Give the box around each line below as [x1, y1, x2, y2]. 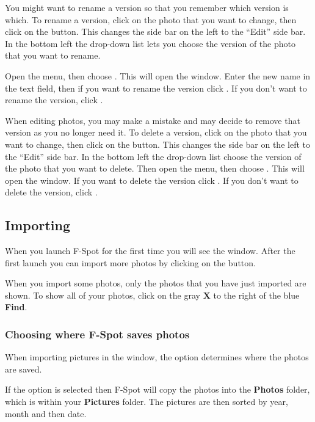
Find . [5, 300, 27, 313]
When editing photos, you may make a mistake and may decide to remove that [5, 114, 300, 126]
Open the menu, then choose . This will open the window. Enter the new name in [5, 69, 311, 82]
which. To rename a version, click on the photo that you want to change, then [5, 13, 297, 26]
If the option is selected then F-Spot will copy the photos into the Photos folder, [5, 383, 310, 396]
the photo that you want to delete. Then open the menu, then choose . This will [5, 162, 305, 175]
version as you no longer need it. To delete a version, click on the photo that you [5, 126, 307, 139]
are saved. [5, 362, 42, 375]
